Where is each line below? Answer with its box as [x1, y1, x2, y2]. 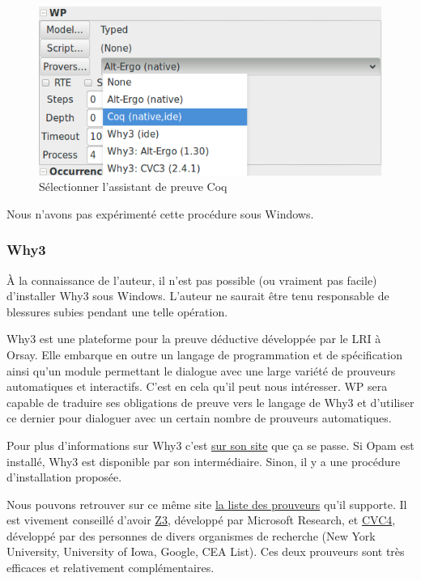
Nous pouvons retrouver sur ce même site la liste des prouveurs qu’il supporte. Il [6, 495, 407, 512]
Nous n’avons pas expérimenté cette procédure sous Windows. [6, 205, 314, 222]
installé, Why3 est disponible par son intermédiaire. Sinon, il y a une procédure [6, 452, 401, 469]
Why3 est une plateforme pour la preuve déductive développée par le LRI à [6, 330, 381, 347]
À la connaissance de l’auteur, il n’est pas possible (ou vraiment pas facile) [6, 271, 377, 288]
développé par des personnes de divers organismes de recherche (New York [6, 527, 376, 544]
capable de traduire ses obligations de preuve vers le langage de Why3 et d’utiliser [6, 393, 415, 410]
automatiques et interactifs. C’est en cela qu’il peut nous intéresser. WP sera [6, 378, 388, 395]
